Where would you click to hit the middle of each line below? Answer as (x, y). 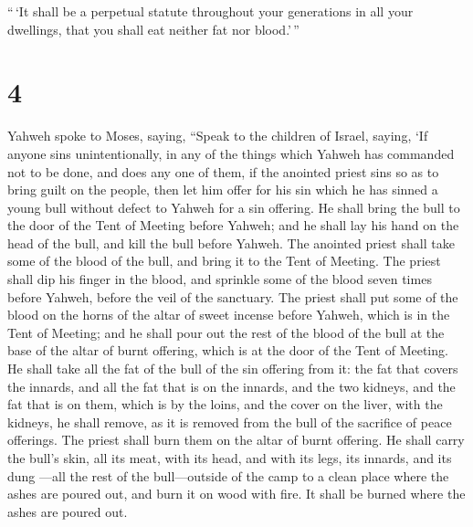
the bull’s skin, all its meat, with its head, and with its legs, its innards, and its (230, 458)
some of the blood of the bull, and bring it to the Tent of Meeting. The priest (224, 261)
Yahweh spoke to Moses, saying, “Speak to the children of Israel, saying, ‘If (218, 136)
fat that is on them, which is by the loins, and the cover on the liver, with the (225, 404)
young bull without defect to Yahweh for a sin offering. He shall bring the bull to (234, 207)
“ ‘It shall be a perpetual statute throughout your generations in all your (210, 11)
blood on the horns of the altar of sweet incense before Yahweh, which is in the (229, 315)
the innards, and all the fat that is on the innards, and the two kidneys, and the (231, 386)
